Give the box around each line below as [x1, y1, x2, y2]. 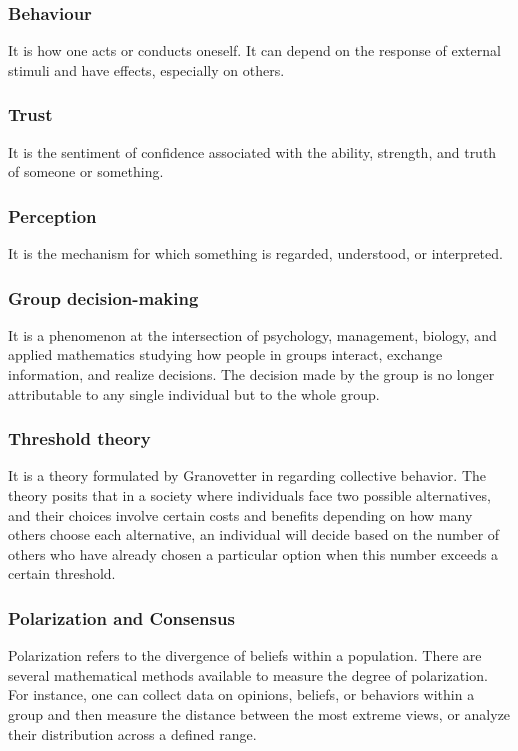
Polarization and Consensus [8, 605, 235, 630]
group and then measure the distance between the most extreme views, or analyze [8, 704, 511, 724]
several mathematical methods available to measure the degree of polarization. [8, 664, 488, 685]
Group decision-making [8, 285, 199, 310]
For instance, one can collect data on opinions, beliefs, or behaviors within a [8, 684, 475, 705]
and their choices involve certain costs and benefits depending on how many [8, 504, 473, 525]
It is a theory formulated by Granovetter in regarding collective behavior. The [8, 465, 487, 486]
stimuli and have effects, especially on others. [8, 59, 285, 80]
